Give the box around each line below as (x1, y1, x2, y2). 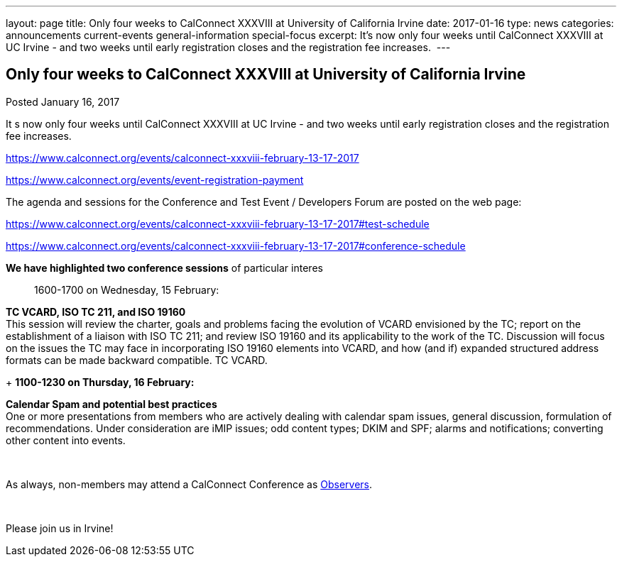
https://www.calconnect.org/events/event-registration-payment (6, 173, 304, 186)
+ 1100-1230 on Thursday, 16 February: (6, 375, 195, 388)
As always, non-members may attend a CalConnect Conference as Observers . (6, 478, 373, 490)
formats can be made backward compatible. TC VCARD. (6, 353, 268, 366)
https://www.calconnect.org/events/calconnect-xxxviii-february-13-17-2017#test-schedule (6, 217, 430, 230)
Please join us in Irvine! (6, 522, 114, 534)
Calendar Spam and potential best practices (6, 397, 217, 410)
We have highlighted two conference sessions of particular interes (6, 261, 323, 274)
